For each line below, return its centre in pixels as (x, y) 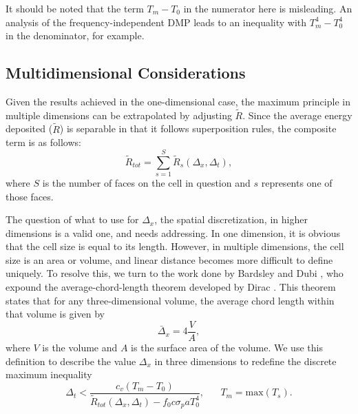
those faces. (30, 196)
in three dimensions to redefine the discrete (245, 361)
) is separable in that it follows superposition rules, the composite (198, 128)
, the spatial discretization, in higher (231, 219)
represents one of (297, 182)
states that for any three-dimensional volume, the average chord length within (170, 300)
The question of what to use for (72, 219)
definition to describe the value (71, 361)
